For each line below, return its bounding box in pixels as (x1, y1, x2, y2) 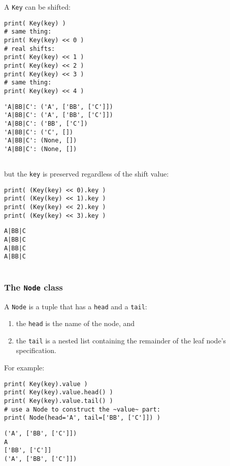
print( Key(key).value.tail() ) (4, 397, 113, 404)
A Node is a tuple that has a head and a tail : (4, 301, 147, 311)
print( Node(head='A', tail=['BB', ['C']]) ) (4, 414, 160, 422)
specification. (16, 345, 56, 356)
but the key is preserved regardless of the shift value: (4, 168, 169, 179)
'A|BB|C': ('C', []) (4, 128, 74, 136)
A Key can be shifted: (4, 2, 71, 12)
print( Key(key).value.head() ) (4, 389, 113, 396)
